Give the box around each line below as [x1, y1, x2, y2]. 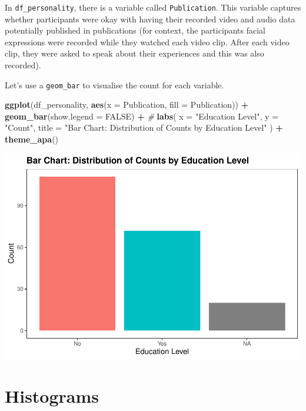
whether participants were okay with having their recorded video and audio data [5, 12, 295, 25]
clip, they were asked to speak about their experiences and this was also [5, 47, 264, 59]
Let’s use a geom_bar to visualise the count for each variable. [5, 78, 224, 91]
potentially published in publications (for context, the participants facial [5, 24, 265, 37]
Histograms [5, 384, 99, 408]
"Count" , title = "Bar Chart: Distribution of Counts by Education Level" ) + [5, 121, 283, 134]
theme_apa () [5, 133, 59, 145]
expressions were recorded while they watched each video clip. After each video [5, 35, 290, 48]
